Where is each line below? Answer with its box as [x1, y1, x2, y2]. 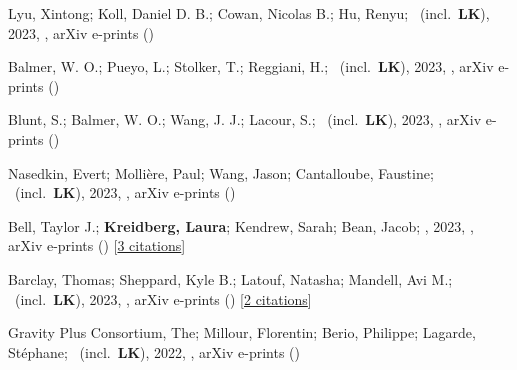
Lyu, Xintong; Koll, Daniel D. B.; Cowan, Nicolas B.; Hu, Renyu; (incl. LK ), [8, 3, 490, 23]
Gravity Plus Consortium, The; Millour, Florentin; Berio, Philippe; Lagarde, [8, 322, 476, 343]
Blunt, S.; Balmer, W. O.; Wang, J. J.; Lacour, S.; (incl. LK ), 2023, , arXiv [8, 109, 482, 130]
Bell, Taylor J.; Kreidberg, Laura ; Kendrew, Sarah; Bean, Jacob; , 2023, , [8, 215, 474, 236]
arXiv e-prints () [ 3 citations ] [8, 235, 186, 256]
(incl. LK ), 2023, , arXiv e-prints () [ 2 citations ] [14, 288, 312, 309]
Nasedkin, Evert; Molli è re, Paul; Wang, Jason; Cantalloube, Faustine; [8, 162, 434, 183]
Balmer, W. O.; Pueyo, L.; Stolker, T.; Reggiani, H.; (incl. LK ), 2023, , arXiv [8, 56, 494, 77]
